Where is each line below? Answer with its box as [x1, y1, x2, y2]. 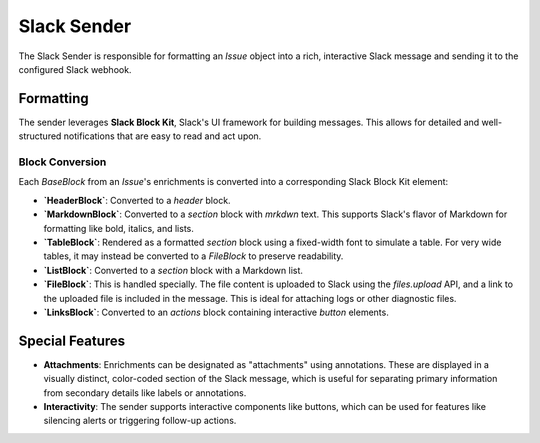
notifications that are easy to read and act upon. [63, 130, 262, 142]
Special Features [18, 332, 126, 349]
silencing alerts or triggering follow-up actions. [43, 415, 237, 427]
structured [18, 130, 62, 142]
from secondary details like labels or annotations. [43, 386, 247, 399]
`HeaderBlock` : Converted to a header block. [43, 194, 231, 206]
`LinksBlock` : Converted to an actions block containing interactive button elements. [43, 306, 389, 318]
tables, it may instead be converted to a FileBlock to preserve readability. [43, 250, 344, 262]
